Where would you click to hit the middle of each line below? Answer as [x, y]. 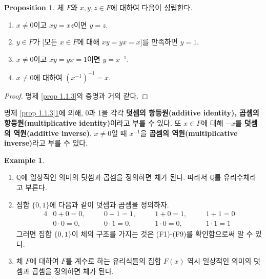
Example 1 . [24, 160]
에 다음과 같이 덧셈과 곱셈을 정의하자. [109, 204]
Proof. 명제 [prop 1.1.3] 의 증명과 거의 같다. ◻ [76, 95]
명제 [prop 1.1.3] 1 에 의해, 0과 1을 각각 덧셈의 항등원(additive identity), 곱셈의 [132, 113]
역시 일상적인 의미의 [219, 261]
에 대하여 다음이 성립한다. [151, 7]
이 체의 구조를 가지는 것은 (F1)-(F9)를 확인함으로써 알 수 [162, 234]
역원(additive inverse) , [53, 133]
